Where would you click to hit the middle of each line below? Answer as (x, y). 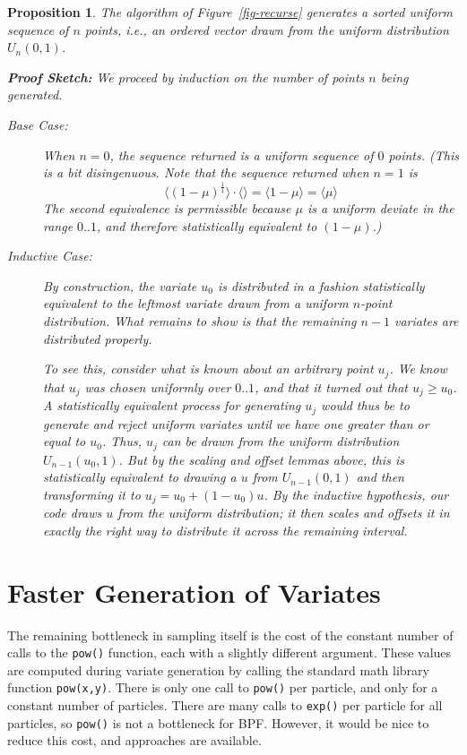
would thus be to (365, 405)
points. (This (424, 154)
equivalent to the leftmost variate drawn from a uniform (196, 303)
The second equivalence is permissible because (167, 208)
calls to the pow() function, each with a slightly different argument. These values (229, 652)
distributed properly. (98, 338)
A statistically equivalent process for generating (172, 405)
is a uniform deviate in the (381, 208)
